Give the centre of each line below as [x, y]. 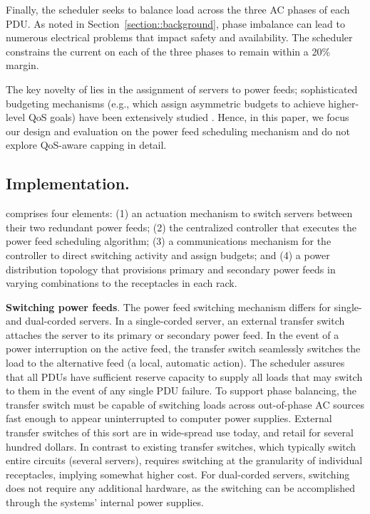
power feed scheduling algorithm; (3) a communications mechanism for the [169, 241]
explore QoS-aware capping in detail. [86, 145]
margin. [22, 65]
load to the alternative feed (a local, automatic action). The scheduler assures [175, 363]
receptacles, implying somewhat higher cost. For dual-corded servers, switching [178, 474]
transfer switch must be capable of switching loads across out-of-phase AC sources [185, 404]
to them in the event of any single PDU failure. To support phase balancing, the [181, 390]
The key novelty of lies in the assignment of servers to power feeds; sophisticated [182, 89]
